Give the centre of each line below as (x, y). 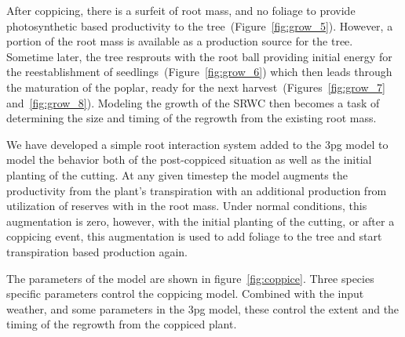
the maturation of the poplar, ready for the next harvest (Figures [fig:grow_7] (196, 87)
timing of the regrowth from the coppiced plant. (122, 324)
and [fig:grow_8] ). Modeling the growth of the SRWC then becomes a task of (193, 102)
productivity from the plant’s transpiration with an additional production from (197, 190)
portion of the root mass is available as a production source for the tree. (180, 41)
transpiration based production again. (97, 251)
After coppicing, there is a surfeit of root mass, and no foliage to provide (181, 10)
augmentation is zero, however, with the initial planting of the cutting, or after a (201, 221)
